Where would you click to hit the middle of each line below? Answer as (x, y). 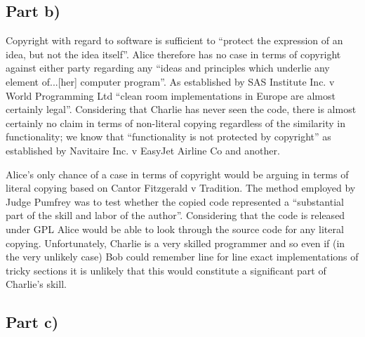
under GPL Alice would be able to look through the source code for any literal (175, 229)
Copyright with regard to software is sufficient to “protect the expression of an (174, 40)
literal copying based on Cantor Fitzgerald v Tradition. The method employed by (181, 188)
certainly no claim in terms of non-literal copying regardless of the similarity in (175, 123)
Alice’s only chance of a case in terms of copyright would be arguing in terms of (177, 174)
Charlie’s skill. (36, 284)
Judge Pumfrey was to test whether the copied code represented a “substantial (175, 201)
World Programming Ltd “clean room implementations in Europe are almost (171, 95)
